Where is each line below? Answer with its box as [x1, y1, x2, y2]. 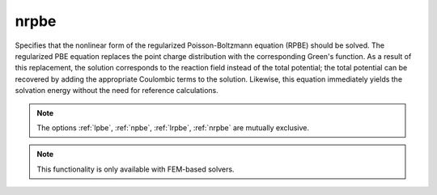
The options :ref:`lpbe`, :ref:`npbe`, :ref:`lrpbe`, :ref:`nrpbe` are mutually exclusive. [36, 122, 309, 133]
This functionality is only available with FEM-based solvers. [36, 164, 235, 174]
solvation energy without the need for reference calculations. [15, 86, 218, 95]
